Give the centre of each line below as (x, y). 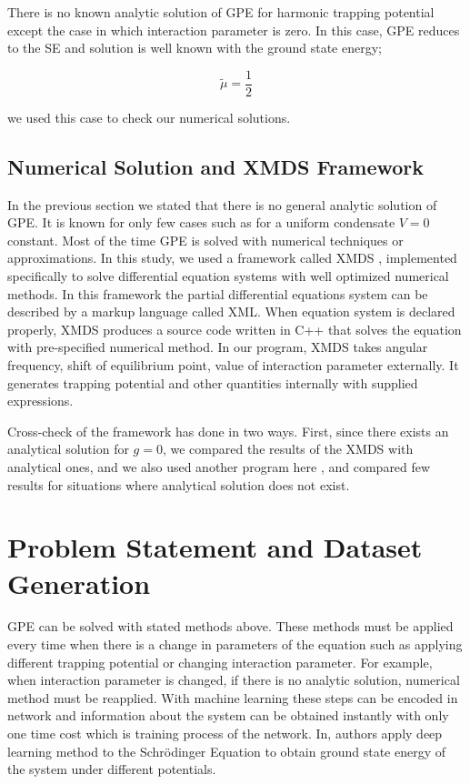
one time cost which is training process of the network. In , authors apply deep (225, 734)
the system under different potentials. (112, 769)
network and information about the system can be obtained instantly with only (228, 715)
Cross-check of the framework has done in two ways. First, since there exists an (228, 431)
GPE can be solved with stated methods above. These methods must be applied (230, 626)
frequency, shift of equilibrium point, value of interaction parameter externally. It (233, 364)
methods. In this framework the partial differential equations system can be (218, 293)
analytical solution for (68, 449)
